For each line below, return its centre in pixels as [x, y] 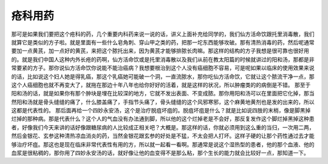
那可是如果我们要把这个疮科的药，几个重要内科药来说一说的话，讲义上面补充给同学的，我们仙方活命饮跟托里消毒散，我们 [163, 34]
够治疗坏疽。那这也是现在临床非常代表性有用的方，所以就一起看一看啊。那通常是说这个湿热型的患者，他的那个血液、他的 [163, 144]
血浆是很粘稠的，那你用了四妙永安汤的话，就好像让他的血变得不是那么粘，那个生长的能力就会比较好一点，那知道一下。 [160, 153]
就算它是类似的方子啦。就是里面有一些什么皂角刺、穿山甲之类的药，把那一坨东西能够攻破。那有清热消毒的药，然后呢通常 [163, 42]
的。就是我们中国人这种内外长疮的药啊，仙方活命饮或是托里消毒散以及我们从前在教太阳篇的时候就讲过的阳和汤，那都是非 [163, 59]
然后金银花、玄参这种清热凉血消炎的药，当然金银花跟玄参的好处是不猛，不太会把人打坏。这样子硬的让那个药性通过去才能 [163, 136]
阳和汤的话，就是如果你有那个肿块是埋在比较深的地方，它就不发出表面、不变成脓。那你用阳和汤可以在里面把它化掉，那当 [163, 94]
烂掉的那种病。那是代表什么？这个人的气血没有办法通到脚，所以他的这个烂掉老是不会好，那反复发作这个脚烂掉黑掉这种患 [163, 119]
